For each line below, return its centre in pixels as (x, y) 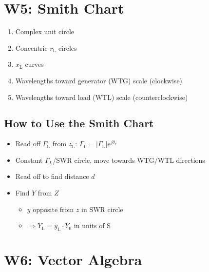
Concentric (31, 48)
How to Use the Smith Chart (79, 123)
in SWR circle (102, 209)
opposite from (53, 209)
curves (34, 64)
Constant (29, 160)
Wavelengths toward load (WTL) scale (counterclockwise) (102, 97)
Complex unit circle (45, 31)
